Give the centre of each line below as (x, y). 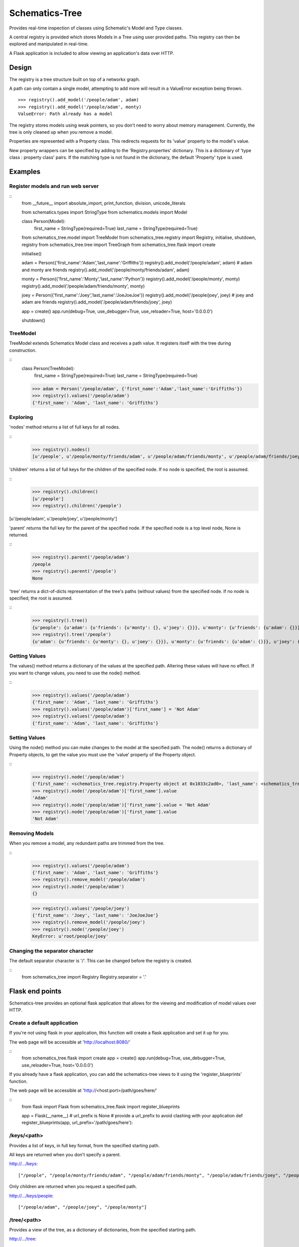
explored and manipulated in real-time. (49, 44)
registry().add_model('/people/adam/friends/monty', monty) (83, 286)
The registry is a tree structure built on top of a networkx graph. (75, 79)
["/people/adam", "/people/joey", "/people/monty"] (82, 1207)
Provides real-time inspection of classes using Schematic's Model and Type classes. (96, 28)
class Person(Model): (44, 221)
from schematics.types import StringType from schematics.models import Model (104, 212)
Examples (25, 171)
